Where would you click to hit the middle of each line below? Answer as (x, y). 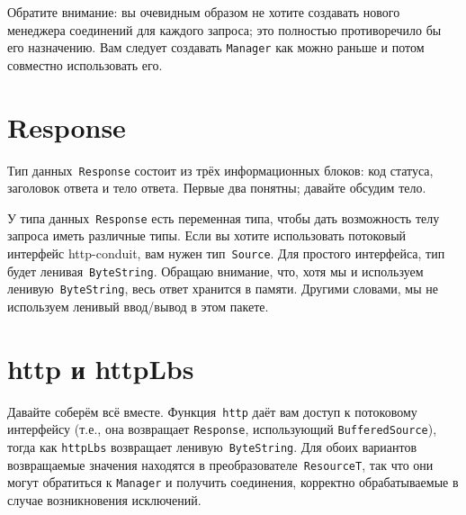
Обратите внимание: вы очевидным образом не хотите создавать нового (204, 12)
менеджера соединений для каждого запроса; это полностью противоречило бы (224, 29)
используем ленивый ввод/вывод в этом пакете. (138, 307)
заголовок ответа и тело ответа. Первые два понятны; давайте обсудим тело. (217, 188)
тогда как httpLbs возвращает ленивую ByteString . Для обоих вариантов (212, 447)
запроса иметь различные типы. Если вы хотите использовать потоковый (207, 235)
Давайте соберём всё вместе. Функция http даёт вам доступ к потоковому (212, 411)
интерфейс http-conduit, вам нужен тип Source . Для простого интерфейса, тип (226, 253)
